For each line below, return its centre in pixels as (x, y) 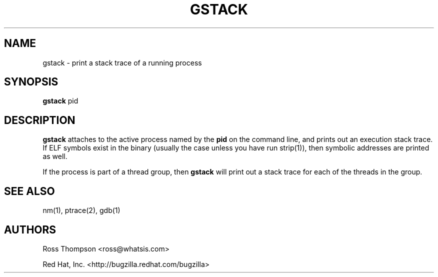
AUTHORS (30, 229)
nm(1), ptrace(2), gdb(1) (81, 210)
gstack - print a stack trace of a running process (122, 62)
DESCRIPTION (40, 120)
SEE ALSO (29, 191)
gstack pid (60, 101)
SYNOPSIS (31, 82)
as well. (55, 156)
